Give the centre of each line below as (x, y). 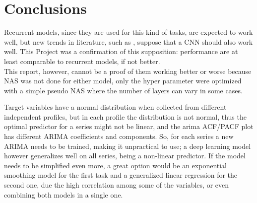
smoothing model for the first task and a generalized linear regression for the (121, 175)
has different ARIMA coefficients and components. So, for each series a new (119, 136)
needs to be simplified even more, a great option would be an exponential (116, 165)
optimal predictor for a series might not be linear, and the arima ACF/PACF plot (129, 126)
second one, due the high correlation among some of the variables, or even (117, 185)
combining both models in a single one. (64, 194)
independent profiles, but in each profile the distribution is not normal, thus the (125, 116)
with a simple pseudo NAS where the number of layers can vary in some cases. (123, 90)
